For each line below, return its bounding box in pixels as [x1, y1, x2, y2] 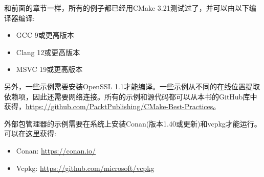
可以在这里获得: [4, 128, 56, 139]
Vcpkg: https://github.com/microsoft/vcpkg [16, 162, 155, 173]
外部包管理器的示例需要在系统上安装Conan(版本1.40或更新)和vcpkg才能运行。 [4, 118, 261, 129]
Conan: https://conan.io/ [16, 145, 96, 156]
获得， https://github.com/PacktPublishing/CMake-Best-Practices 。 [4, 101, 221, 112]
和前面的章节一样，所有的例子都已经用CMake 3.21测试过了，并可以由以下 [4, 3, 249, 13]
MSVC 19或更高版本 [16, 64, 83, 74]
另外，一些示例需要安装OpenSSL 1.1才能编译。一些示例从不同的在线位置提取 [4, 81, 260, 91]
